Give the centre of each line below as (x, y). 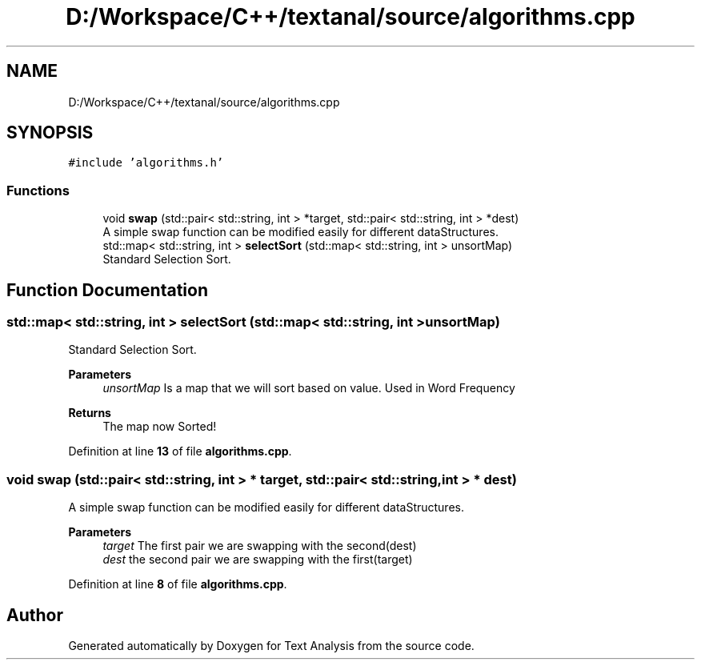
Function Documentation (107, 290)
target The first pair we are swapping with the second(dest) (260, 546)
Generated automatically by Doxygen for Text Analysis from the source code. (271, 646)
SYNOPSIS (50, 133)
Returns (90, 413)
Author (35, 615)
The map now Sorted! (160, 427)
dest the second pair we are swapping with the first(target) (258, 560)
